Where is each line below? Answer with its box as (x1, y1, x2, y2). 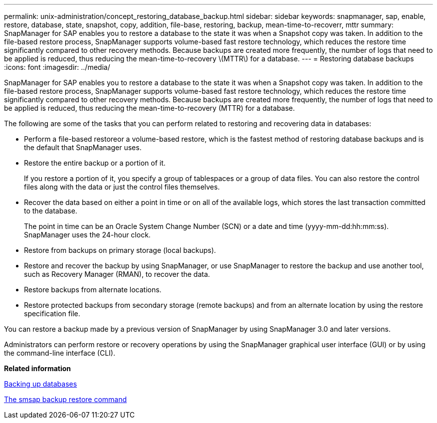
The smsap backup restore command (4, 395, 127, 404)
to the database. (24, 207, 77, 215)
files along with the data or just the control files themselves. (24, 183, 220, 191)
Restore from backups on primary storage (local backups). (24, 246, 216, 254)
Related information (4, 364, 71, 373)
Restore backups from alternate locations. (24, 285, 162, 294)
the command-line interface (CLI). (4, 349, 116, 357)
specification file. (24, 309, 80, 318)
